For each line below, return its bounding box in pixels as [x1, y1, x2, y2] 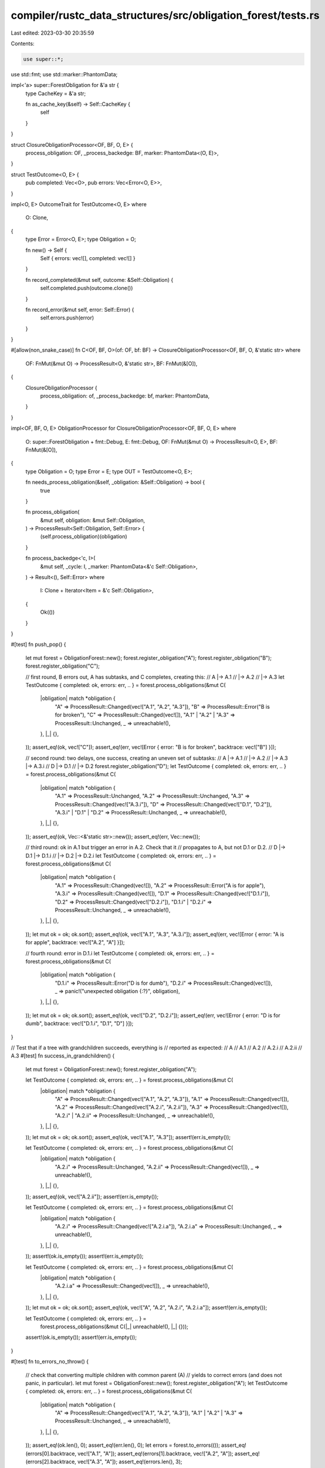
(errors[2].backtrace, [25, 1458, 76, 1465]
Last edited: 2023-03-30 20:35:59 [11, 29, 94, 36]
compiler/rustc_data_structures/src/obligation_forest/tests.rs [11, 9, 320, 22]
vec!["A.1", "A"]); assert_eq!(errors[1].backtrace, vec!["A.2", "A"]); [77, 1450, 234, 1457]
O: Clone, [25, 214, 49, 221]
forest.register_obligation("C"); [25, 662, 100, 669]
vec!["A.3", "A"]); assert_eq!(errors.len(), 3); [77, 1458, 182, 1465]
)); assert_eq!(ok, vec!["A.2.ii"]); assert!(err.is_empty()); [25, 1193, 158, 1200]
